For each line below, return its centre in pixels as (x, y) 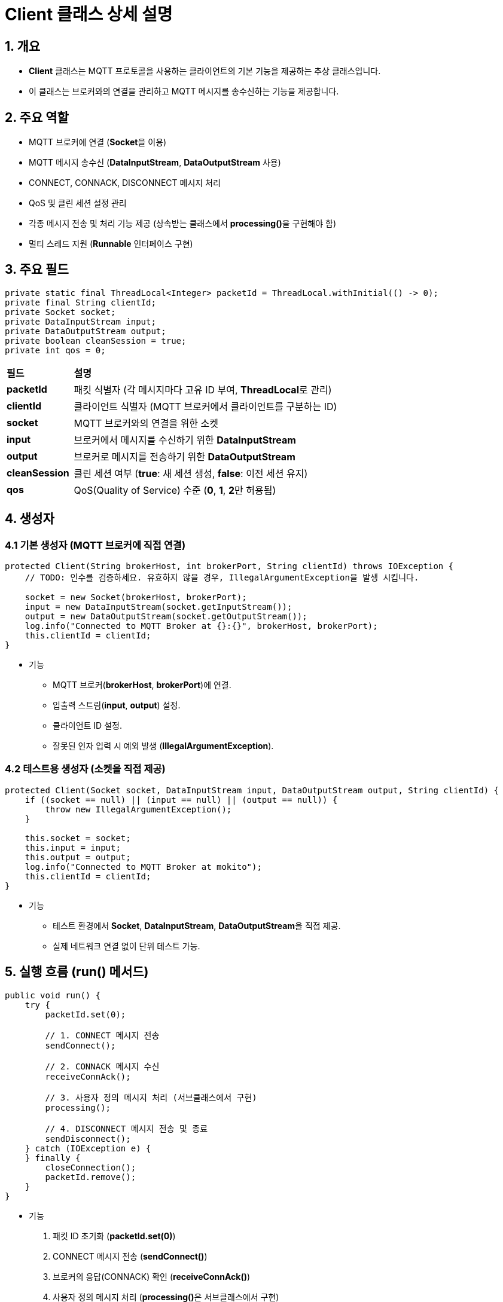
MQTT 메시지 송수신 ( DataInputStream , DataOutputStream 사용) (155, 163)
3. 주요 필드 (37, 270)
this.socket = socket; (78, 838)
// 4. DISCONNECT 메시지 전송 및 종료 (126, 1128)
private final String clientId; (80, 302)
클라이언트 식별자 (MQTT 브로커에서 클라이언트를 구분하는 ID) (205, 406)
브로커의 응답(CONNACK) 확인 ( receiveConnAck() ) (152, 1276)
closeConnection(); (91, 1167)
